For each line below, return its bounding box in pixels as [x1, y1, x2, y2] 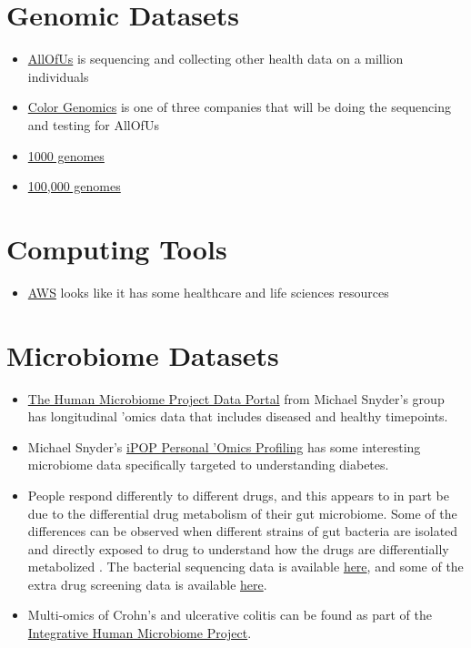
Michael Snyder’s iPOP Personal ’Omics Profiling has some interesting [27, 437, 421, 456]
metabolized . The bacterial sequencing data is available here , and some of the [27, 557, 464, 576]
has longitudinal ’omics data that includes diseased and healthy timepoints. [27, 407, 448, 426]
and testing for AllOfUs [27, 115, 159, 134]
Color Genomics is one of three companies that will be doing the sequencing [27, 97, 451, 116]
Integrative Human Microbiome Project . [27, 623, 252, 643]
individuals [27, 66, 89, 86]
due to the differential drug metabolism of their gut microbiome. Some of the [27, 503, 457, 522]
